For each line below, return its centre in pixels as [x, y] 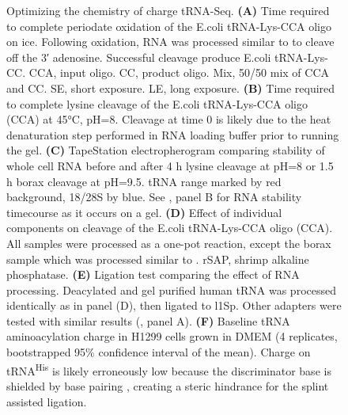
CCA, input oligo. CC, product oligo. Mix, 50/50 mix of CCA [179, 72]
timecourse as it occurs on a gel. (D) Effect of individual [144, 212]
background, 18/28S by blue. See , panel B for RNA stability [154, 197]
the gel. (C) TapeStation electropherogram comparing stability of [166, 150]
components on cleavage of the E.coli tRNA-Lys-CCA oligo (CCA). [170, 228]
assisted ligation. [47, 401]
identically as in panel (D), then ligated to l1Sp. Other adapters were [174, 305]
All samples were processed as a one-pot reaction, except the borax [169, 243]
